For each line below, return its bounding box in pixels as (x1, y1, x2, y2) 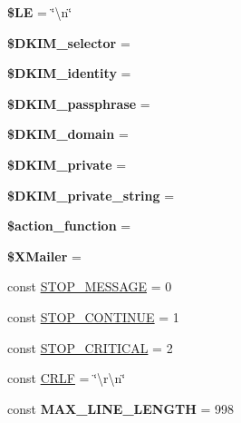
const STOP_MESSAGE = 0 (7, 277, 172, 296)
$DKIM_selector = (7, 33, 130, 52)
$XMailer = (7, 246, 82, 265)
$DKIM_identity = (7, 64, 131, 83)
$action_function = (7, 216, 131, 235)
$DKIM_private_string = (7, 185, 175, 204)
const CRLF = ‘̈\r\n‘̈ (7, 369, 126, 388)
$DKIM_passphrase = (7, 93, 150, 113)
